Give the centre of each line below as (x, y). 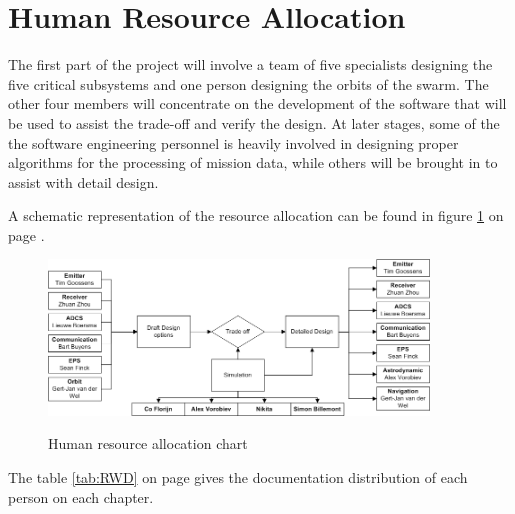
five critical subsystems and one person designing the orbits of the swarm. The (248, 83)
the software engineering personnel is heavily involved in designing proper (233, 142)
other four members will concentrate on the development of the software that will (257, 103)
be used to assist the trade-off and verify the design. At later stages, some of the (254, 122)
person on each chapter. (81, 496)
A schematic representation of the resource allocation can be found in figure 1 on (256, 215)
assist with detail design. (83, 181)
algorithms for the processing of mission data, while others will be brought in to (253, 162)
